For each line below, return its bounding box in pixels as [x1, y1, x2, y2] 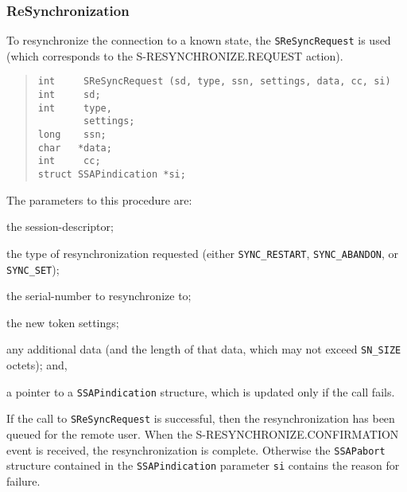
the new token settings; [6, 314, 119, 330]
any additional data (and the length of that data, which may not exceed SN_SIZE [6, 341, 401, 357]
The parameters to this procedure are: [6, 191, 192, 208]
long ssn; [37, 129, 107, 141]
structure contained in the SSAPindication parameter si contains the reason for [6, 457, 400, 474]
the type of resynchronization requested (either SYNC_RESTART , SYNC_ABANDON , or [6, 244, 399, 261]
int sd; [37, 89, 101, 101]
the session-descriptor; [6, 218, 114, 235]
